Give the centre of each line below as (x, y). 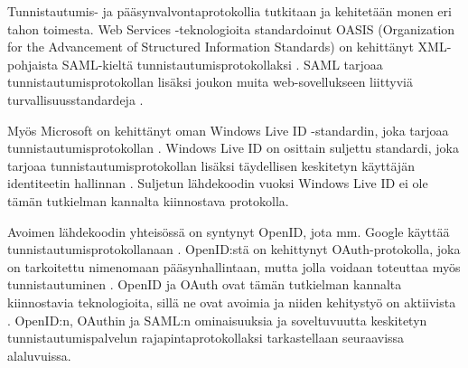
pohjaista (33, 64)
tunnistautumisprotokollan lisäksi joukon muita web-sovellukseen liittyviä (210, 82)
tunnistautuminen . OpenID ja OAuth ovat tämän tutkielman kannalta (205, 284)
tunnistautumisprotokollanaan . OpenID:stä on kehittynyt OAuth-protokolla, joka (234, 249)
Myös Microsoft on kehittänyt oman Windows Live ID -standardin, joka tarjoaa (228, 130)
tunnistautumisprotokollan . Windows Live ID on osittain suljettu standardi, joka (233, 148)
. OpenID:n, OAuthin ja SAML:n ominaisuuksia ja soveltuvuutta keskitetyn (217, 320)
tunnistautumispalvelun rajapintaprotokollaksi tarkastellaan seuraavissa (206, 338)
